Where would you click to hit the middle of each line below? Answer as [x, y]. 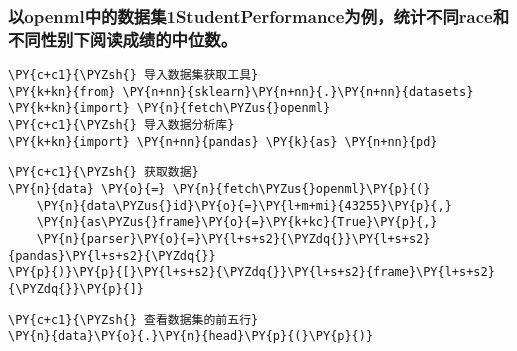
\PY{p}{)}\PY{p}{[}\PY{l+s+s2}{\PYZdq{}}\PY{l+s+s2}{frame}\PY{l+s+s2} [251, 272]
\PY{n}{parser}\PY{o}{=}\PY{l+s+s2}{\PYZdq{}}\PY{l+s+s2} [233, 239]
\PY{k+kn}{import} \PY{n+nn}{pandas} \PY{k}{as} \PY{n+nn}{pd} [223, 141]
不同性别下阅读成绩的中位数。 [123, 38]
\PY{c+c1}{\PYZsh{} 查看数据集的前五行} [133, 319]
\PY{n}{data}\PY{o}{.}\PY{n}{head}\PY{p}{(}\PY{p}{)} [191, 336]
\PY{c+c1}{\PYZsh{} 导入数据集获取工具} [133, 75]
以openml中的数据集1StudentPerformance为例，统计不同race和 [259, 15]
